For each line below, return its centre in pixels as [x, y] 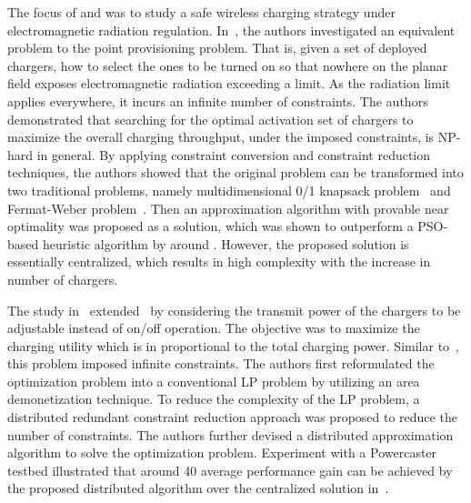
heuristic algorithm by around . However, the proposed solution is [225, 243]
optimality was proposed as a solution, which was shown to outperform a [210, 226]
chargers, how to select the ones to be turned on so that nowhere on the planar [228, 65]
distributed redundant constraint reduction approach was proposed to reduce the [232, 417]
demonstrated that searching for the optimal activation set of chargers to [210, 119]
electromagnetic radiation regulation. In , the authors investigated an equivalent [231, 30]
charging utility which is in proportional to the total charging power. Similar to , [233, 345]
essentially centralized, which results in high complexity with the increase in [219, 262]
